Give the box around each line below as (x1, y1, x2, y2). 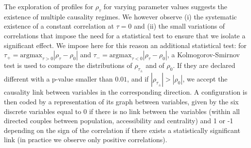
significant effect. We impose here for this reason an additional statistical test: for (4, 40, 247, 50)
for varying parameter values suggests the (104, 1, 228, 11)
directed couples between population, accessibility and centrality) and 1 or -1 (4, 115, 233, 126)
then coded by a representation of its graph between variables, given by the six (4, 96, 239, 106)
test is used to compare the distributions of (4, 60, 132, 70)
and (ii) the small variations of (134, 21, 225, 31)
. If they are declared (173, 60, 235, 70)
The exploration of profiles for (4, 1, 93, 11)
